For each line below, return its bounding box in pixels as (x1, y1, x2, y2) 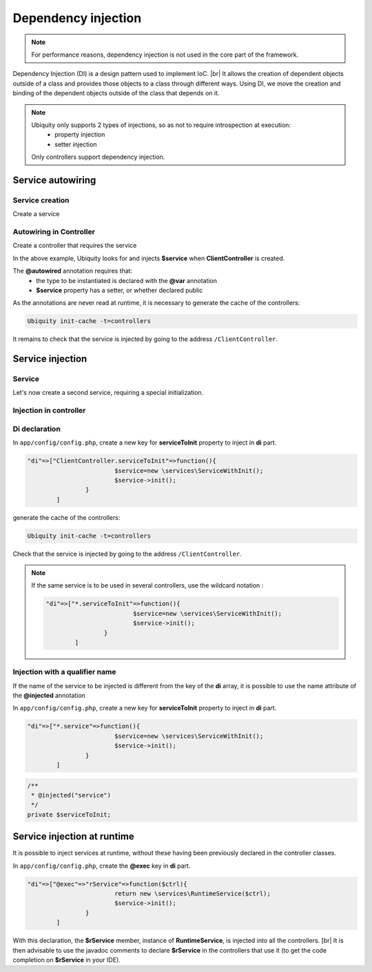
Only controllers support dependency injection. (31, 153, 165, 162)
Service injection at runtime (12, 830, 134, 842)
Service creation (12, 195, 70, 205)
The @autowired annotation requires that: (12, 266, 133, 275)
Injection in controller (12, 406, 86, 416)
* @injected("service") (31, 791, 112, 799)
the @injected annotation (12, 691, 86, 700)
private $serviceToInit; (27, 810, 112, 818)
